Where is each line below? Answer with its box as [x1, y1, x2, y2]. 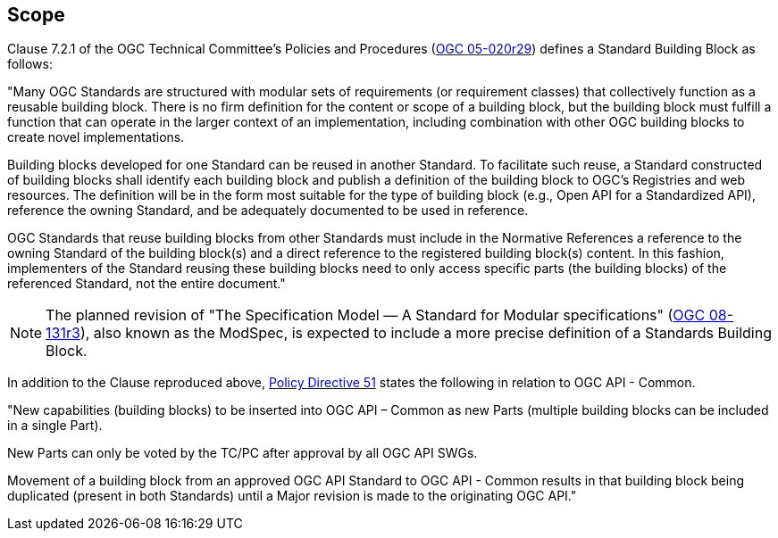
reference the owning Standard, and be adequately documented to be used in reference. [7, 203, 529, 219]
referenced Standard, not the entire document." [7, 276, 286, 292]
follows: [7, 56, 53, 72]
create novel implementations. [7, 129, 185, 145]
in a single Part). [7, 418, 103, 434]
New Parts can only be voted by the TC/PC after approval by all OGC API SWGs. [7, 445, 478, 461]
